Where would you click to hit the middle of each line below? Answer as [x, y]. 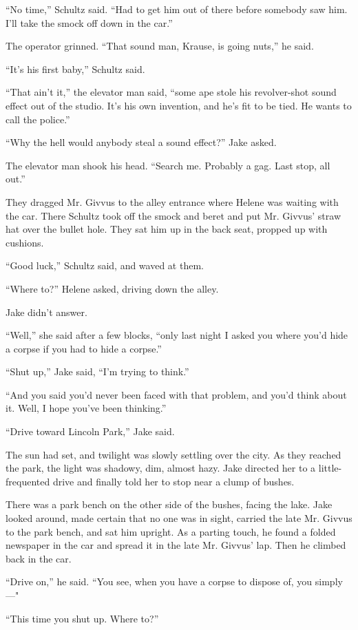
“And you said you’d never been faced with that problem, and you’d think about [176, 394]
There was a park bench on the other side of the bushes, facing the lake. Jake [169, 504]
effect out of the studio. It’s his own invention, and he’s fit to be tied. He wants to [179, 105]
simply [329, 581]
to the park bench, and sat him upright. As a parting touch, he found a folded [171, 531]
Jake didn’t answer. [46, 312]
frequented [28, 481]
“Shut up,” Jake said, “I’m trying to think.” [97, 371]
